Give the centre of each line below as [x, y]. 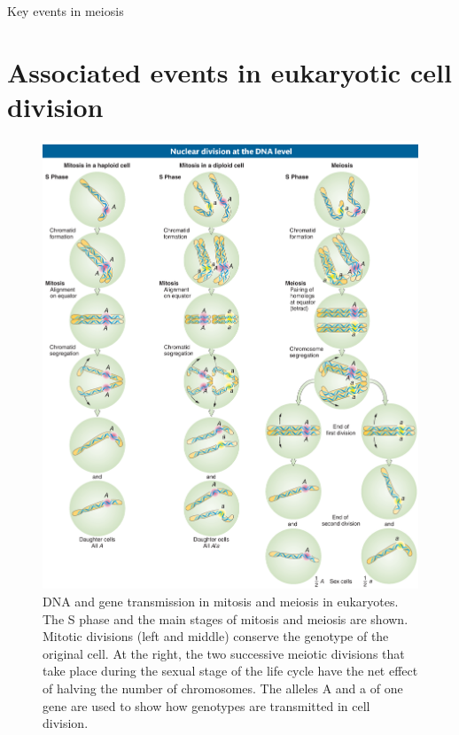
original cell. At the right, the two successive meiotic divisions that [224, 653]
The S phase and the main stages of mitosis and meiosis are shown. [226, 618]
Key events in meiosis [66, 11]
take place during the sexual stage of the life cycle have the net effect [230, 671]
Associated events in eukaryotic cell [229, 71]
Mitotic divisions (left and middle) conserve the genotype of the [216, 636]
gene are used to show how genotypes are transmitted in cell [206, 705]
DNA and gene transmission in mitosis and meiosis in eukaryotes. [221, 601]
